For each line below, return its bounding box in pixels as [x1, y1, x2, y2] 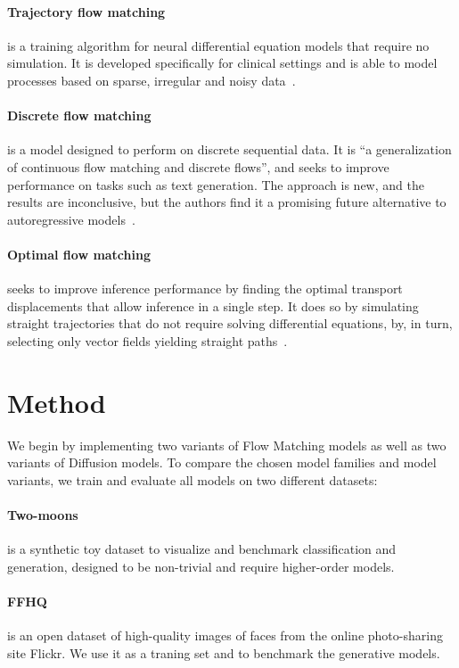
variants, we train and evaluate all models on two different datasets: [7, 470, 378, 489]
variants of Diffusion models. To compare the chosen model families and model [7, 453, 437, 472]
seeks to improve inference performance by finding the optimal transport [7, 279, 403, 298]
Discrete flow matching [7, 106, 152, 125]
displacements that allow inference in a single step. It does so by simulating [7, 296, 419, 315]
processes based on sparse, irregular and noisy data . [7, 70, 296, 89]
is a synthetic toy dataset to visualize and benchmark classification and [7, 540, 397, 558]
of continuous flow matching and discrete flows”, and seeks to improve [7, 157, 389, 176]
